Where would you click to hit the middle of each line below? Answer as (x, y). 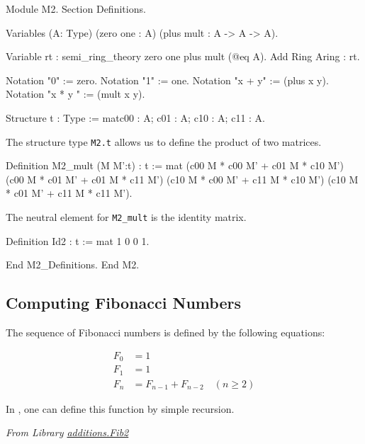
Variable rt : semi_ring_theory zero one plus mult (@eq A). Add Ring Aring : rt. (183, 56)
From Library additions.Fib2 (67, 432)
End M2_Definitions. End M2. (73, 264)
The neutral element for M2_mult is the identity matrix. (126, 217)
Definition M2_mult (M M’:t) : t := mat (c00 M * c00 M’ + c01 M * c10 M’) (175, 165)
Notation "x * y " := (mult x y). (75, 94)
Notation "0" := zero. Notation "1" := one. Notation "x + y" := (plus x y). (167, 80)
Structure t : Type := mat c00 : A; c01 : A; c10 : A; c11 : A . (135, 117)
